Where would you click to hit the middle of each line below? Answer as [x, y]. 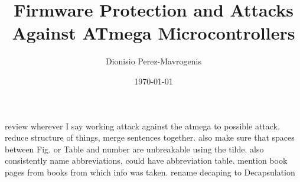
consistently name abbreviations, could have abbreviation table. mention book [146, 160]
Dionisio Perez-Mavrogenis [153, 61]
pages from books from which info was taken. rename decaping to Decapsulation [150, 172]
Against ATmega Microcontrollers [154, 33]
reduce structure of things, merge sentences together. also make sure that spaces [150, 137]
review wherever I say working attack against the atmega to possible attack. [142, 126]
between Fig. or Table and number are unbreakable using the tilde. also [134, 149]
